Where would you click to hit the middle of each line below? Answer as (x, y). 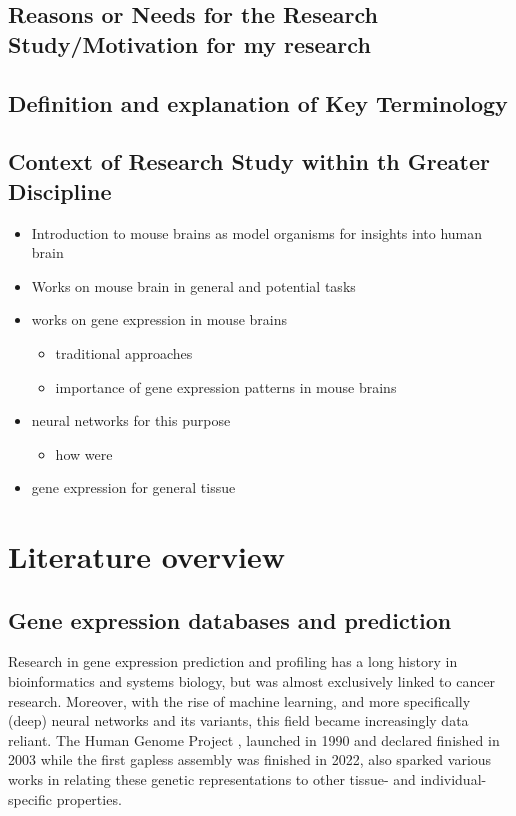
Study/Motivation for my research (189, 43)
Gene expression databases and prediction (230, 619)
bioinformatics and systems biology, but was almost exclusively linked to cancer (252, 681)
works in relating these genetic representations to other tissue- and (212, 779)
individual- (453, 779)
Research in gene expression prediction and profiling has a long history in (233, 661)
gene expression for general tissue (133, 487)
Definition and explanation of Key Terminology (258, 102)
